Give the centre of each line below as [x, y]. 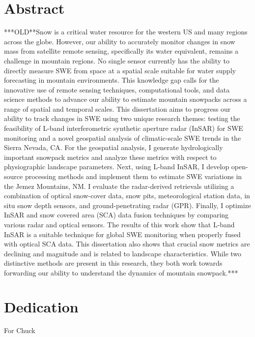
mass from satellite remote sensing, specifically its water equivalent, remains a [121, 51]
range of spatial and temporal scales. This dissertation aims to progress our [117, 108]
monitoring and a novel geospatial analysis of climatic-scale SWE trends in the [123, 138]
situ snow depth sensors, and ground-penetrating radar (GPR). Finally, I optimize [127, 205]
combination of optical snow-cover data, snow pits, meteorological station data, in [127, 196]
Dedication [41, 306]
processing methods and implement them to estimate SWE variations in [133, 176]
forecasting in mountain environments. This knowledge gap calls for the [112, 80]
